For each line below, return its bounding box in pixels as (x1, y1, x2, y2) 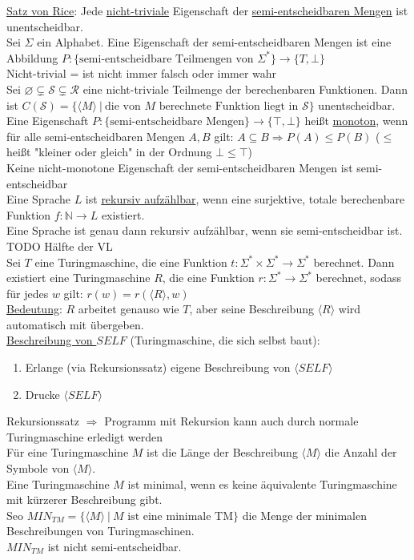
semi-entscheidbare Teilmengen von (79, 53, 254, 65)
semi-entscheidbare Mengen (110, 116, 245, 128)
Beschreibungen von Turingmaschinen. (6, 522, 195, 539)
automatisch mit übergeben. (6, 316, 144, 332)
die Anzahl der (324, 444, 397, 461)
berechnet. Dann (313, 253, 395, 270)
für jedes (6, 284, 49, 301)
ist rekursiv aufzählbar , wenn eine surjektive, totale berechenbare (85, 191, 405, 207)
